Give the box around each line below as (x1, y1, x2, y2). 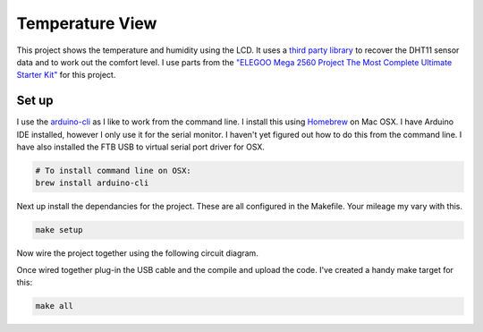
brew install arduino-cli (35, 178, 149, 188)
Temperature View (16, 13, 157, 33)
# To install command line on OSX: (35, 166, 191, 175)
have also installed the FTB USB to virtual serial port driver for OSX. (16, 141, 266, 152)
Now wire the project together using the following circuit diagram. (16, 248, 258, 259)
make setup (35, 225, 83, 235)
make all (35, 301, 74, 311)
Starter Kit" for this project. (16, 70, 116, 81)
